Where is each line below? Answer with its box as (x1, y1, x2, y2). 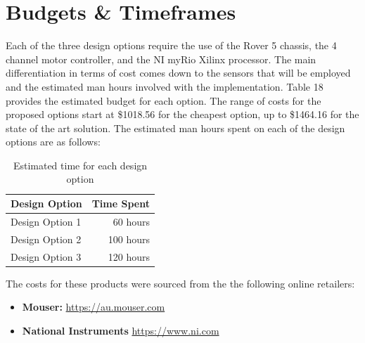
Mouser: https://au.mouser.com (22, 299, 165, 314)
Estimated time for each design (13, 157, 148, 172)
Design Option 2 (11, 231, 82, 246)
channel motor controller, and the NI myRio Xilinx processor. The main (6, 51, 316, 66)
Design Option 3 (11, 249, 82, 264)
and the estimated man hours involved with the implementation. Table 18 (6, 79, 324, 93)
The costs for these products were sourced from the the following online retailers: (6, 276, 355, 290)
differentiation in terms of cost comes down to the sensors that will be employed (6, 65, 351, 80)
